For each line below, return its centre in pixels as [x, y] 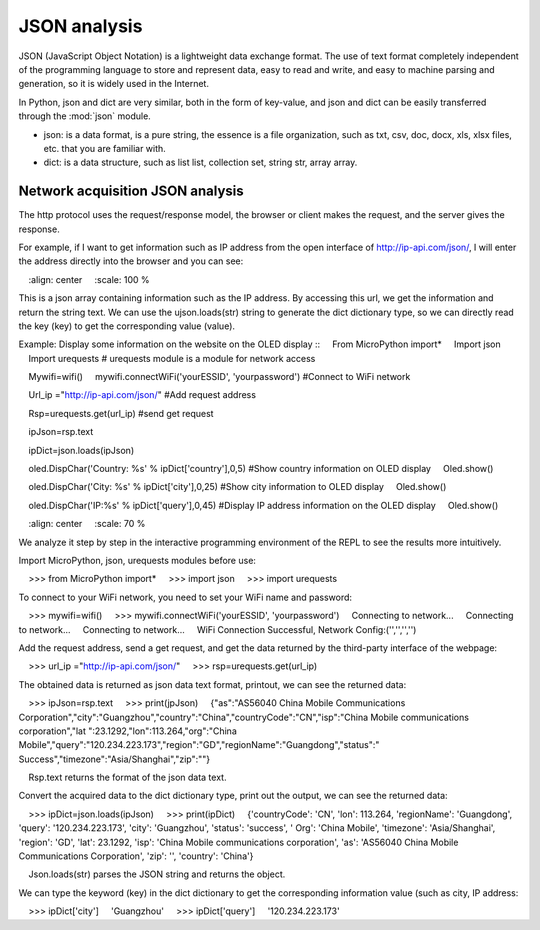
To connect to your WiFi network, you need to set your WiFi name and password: [185, 597]
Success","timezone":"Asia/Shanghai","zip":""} [114, 759]
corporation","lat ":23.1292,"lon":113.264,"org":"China [127, 731]
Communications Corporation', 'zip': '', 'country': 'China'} [136, 856]
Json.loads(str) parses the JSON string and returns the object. [157, 874]
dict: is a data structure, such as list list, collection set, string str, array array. [200, 162]
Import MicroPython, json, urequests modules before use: [137, 560]
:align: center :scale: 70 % [87, 524]
